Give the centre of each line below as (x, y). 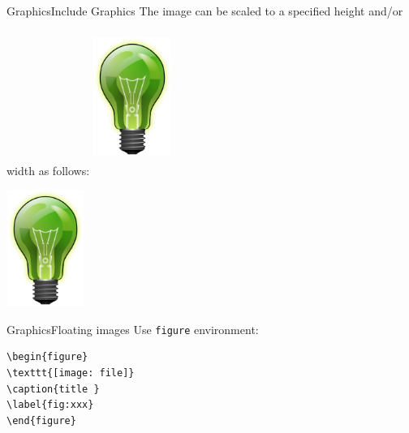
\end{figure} (41, 420)
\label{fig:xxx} (50, 405)
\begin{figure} (47, 357)
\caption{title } (53, 389)
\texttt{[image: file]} (71, 373)
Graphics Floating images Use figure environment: (133, 329)
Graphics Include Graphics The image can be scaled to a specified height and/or (205, 11)
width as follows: (48, 170)
